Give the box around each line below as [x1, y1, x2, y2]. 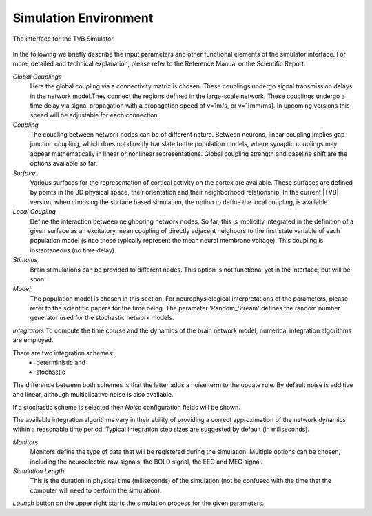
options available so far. [30, 159, 98, 168]
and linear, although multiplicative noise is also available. [12, 390, 174, 399]
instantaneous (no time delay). [30, 246, 116, 255]
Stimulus [12, 256, 38, 264]
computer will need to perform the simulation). [30, 486, 162, 495]
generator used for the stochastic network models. [30, 314, 174, 322]
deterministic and [36, 359, 86, 367]
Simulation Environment [12, 10, 154, 26]
